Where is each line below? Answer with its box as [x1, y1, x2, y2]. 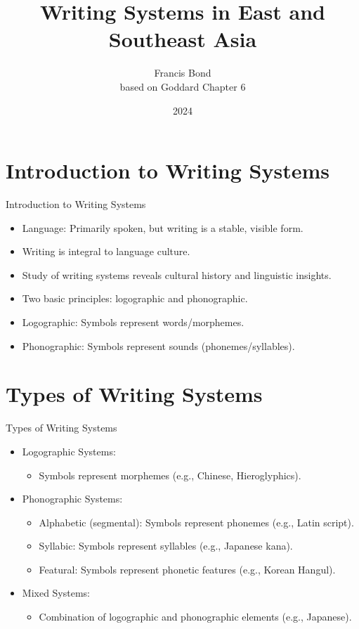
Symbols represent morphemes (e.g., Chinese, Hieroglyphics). [39, 467, 301, 482]
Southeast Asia [108, 25, 257, 53]
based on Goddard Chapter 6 [119, 79, 246, 93]
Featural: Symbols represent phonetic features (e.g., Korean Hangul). [39, 562, 336, 576]
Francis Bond [154, 65, 211, 80]
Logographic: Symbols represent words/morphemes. [22, 315, 244, 329]
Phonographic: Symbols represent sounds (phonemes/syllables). [22, 338, 295, 353]
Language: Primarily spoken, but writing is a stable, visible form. [22, 220, 303, 235]
